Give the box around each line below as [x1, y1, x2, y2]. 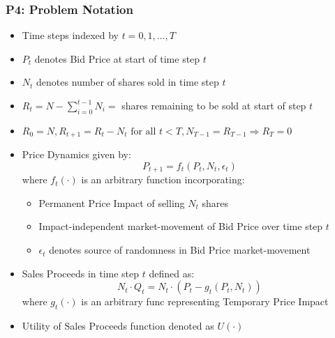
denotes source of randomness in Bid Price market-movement [49, 243, 311, 257]
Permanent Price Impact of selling [38, 195, 185, 210]
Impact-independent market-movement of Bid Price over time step [38, 219, 323, 233]
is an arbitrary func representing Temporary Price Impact [81, 294, 329, 309]
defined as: [149, 266, 195, 280]
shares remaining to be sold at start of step [121, 98, 306, 112]
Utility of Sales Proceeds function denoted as [22, 318, 214, 333]
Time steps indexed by [22, 28, 119, 43]
